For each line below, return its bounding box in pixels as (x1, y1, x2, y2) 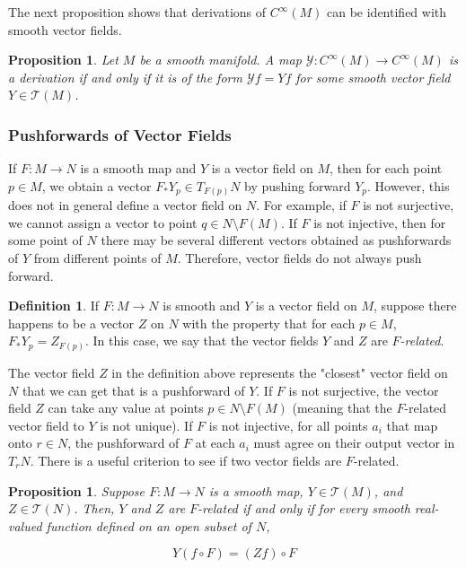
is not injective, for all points (208, 415, 368, 434)
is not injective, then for (313, 213, 446, 232)
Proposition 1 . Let (8, 50, 119, 69)
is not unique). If (100, 415, 193, 434)
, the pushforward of (67, 433, 180, 452)
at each (195, 433, 235, 452)
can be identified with (327, 3, 447, 21)
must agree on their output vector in (253, 433, 455, 452)
